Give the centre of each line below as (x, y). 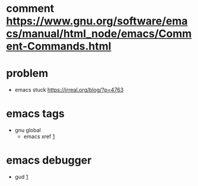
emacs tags (36, 114)
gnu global (28, 130)
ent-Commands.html (59, 46)
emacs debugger (49, 160)
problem (27, 73)
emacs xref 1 (39, 137)
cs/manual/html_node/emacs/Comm (99, 34)
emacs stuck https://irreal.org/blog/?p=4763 (69, 90)
